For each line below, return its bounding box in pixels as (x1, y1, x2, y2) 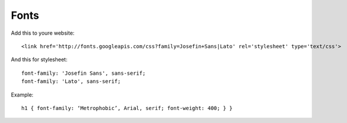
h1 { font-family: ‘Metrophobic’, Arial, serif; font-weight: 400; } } (21, 105, 233, 111)
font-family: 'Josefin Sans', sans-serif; (21, 69, 146, 77)
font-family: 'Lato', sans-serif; (21, 78, 121, 85)
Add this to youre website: (11, 29, 75, 36)
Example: (11, 91, 34, 98)
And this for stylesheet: (11, 56, 68, 63)
